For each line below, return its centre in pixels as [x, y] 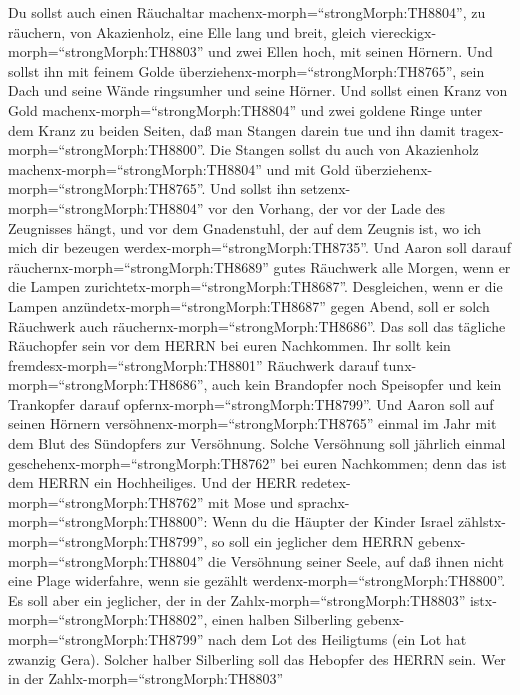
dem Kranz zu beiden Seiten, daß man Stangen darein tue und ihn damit [232, 129]
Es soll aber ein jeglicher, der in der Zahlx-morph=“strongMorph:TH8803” [237, 599]
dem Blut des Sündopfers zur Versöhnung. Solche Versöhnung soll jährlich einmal [257, 443]
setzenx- [325, 188]
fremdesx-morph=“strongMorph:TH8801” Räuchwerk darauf [193, 364]
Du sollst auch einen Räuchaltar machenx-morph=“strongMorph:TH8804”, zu [247, 12]
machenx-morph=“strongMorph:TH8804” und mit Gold [179, 168]
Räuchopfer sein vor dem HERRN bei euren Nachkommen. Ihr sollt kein [229, 345]
